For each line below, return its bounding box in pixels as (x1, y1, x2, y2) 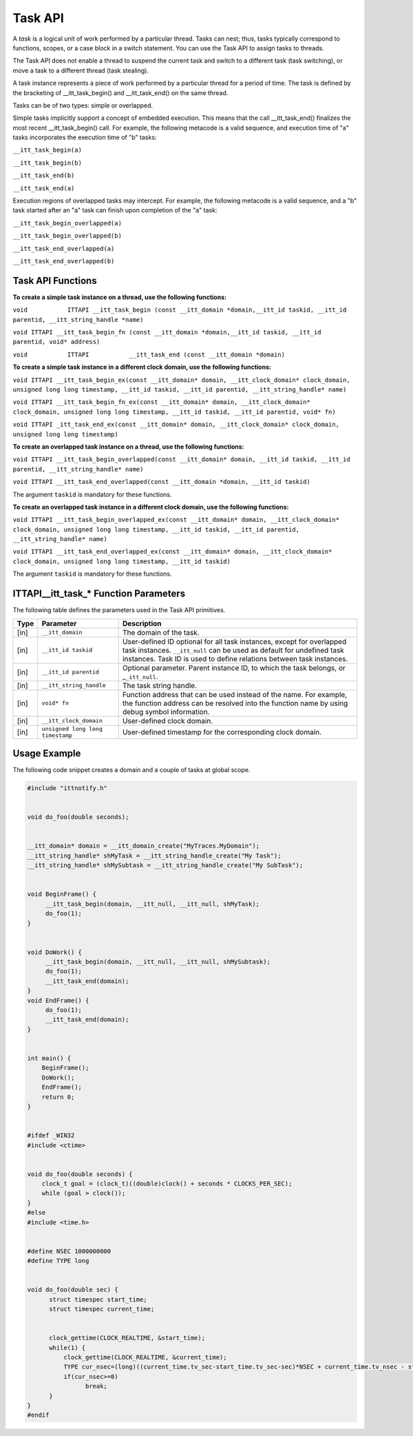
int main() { (27, 1054, 72, 1062)
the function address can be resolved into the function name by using (122, 698, 348, 708)
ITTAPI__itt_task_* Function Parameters (12, 588, 186, 600)
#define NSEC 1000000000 (27, 1247, 112, 1255)
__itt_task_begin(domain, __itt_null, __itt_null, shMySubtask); (45, 958, 271, 966)
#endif (27, 1411, 50, 1419)
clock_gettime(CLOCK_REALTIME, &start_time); (49, 1334, 206, 1342)
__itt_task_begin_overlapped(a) (12, 219, 122, 227)
